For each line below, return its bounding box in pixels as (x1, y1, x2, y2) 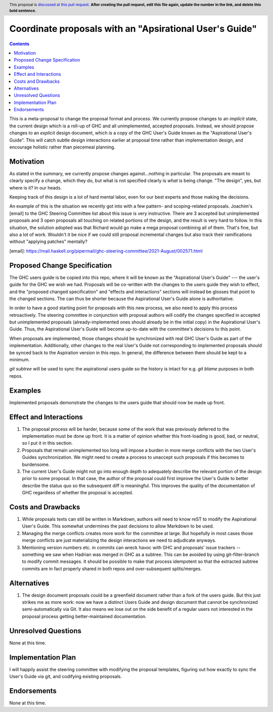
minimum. (9, 357, 30, 363)
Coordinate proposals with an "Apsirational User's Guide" (9, 23, 257, 34)
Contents (9, 40, 30, 46)
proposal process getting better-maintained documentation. (22, 613, 147, 619)
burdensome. (22, 461, 50, 467)
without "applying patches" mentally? (9, 239, 88, 245)
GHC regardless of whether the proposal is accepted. (22, 490, 133, 496)
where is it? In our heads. (9, 184, 62, 191)
